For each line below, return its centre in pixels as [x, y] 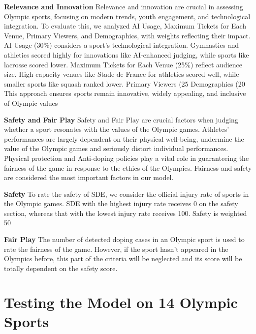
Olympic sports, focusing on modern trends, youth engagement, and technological [127, 16]
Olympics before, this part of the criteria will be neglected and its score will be [123, 258]
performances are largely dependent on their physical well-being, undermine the [124, 138]
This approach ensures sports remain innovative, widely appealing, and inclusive [125, 93]
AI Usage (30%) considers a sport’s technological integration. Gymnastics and [122, 45]
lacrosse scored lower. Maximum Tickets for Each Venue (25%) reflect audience [123, 64]
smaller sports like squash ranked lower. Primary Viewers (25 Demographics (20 [125, 83]
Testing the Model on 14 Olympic [121, 302]
